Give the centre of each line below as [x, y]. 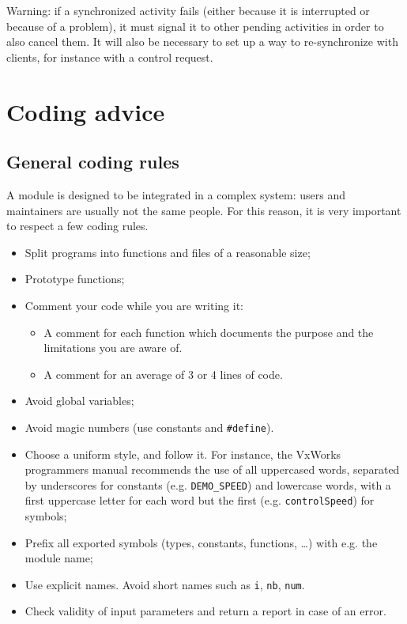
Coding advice [86, 111]
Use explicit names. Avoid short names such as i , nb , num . [165, 584]
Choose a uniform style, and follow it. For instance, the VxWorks [183, 454]
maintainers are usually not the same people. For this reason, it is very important [204, 210]
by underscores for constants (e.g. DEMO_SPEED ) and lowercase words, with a [208, 484]
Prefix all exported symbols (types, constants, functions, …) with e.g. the [201, 542]
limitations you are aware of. [113, 348]
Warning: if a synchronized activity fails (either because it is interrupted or [188, 10]
